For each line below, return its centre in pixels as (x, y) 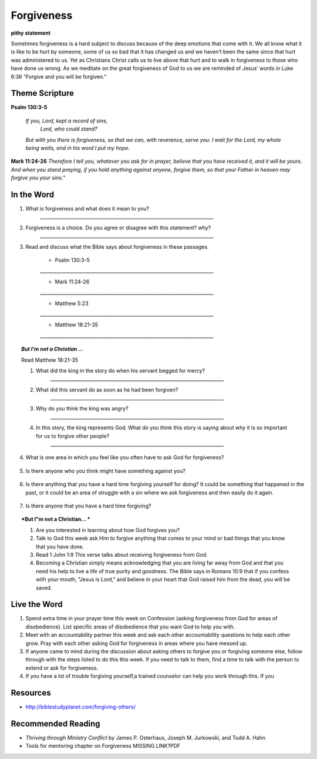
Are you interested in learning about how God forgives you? (108, 530)
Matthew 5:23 (72, 303)
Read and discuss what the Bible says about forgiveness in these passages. (117, 246)
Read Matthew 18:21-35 (50, 360)
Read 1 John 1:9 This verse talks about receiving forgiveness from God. (122, 554)
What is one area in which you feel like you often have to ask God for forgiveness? (125, 457)
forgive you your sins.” (38, 178)
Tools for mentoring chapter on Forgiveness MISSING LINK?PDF (103, 746)
